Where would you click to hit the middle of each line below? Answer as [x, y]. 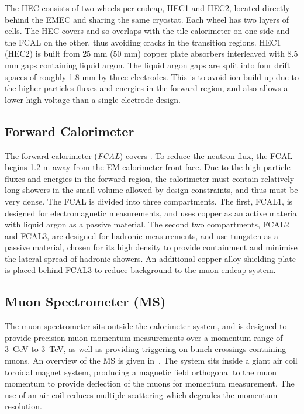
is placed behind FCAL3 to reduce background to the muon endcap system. [140, 270]
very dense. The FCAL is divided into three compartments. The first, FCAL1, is [149, 201]
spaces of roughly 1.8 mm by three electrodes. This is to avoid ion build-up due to [152, 76]
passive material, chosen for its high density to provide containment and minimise [151, 247]
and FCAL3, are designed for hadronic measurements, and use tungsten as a [142, 235]
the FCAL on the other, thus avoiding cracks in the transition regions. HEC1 [143, 42]
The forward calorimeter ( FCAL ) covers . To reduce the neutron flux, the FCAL [149, 155]
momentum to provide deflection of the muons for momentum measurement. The [150, 383]
